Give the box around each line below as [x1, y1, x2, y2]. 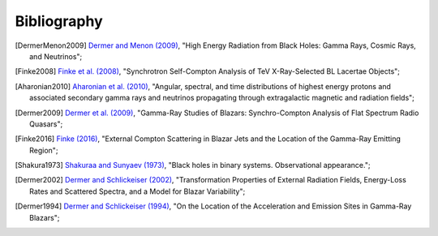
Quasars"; [29, 118, 63, 129]
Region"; [29, 145, 58, 155]
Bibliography [15, 12, 103, 30]
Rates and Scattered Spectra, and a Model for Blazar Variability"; [29, 187, 246, 196]
